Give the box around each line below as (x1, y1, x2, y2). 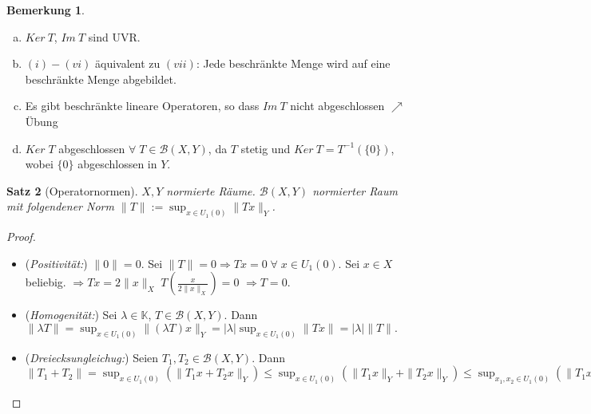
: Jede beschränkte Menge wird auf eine (196, 55, 391, 72)
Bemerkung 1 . (6, 2, 85, 18)
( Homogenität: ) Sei (25, 306, 117, 323)
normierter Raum (312, 182, 398, 199)
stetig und (240, 140, 291, 156)
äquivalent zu (95, 55, 161, 72)
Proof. (6, 228, 36, 245)
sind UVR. (88, 28, 141, 45)
